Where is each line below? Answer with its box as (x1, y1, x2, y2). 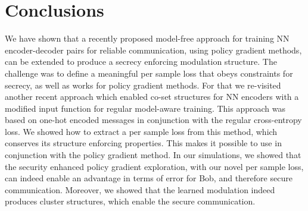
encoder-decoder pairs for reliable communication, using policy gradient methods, (5, 43, 302, 56)
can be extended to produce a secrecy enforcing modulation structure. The (5, 55, 277, 68)
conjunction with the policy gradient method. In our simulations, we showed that (5, 149, 301, 161)
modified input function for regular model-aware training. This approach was (5, 102, 286, 114)
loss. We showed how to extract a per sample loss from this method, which (5, 125, 278, 137)
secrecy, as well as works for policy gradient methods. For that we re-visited (5, 78, 281, 91)
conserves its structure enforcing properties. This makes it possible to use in (5, 137, 282, 149)
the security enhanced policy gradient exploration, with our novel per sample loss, (5, 160, 304, 172)
